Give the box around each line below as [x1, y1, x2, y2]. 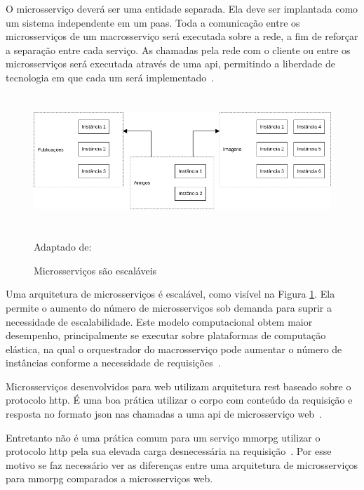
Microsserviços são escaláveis [34, 263, 157, 277]
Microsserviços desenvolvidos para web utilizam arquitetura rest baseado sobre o [6, 378, 351, 393]
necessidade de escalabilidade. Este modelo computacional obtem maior [6, 314, 313, 329]
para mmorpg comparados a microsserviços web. [6, 471, 213, 486]
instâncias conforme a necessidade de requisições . [6, 355, 221, 370]
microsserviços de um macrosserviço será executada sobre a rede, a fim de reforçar [6, 29, 358, 44]
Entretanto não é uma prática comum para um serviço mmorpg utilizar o [6, 430, 321, 444]
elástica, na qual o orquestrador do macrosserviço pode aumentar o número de [6, 341, 342, 356]
